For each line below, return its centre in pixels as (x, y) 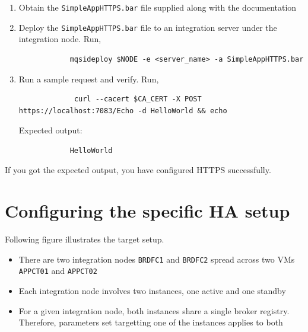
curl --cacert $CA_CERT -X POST (138, 99)
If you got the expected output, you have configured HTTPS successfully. (138, 170)
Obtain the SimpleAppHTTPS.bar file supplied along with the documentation (158, 7)
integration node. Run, (60, 39)
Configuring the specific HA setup (147, 211)
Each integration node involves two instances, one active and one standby (152, 291)
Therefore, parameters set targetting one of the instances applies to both (151, 322)
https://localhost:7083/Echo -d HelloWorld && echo (123, 111)
